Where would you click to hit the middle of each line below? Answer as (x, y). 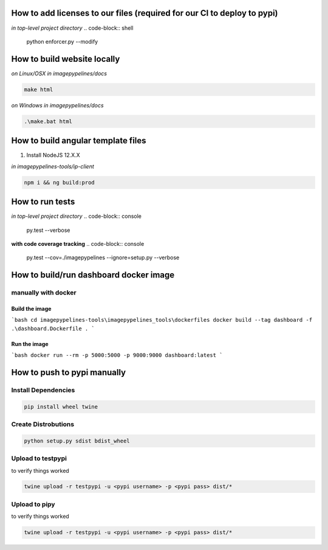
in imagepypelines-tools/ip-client (53, 166)
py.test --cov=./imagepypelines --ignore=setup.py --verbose (103, 257)
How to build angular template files (79, 141)
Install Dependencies (43, 390)
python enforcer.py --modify (62, 41)
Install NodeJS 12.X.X (53, 155)
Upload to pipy (33, 504)
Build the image (31, 308)
